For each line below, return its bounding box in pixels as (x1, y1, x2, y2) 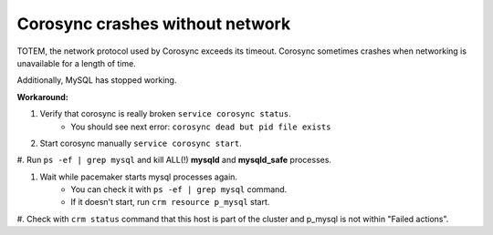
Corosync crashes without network (16, 14, 291, 34)
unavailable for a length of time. (16, 57, 136, 68)
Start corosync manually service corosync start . (39, 138, 242, 148)
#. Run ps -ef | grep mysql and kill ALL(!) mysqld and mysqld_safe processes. (16, 155, 332, 166)
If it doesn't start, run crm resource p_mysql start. (70, 197, 270, 208)
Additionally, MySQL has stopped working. (16, 75, 177, 86)
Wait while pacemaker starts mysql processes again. (39, 171, 237, 182)
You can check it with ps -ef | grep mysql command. (70, 184, 288, 195)
